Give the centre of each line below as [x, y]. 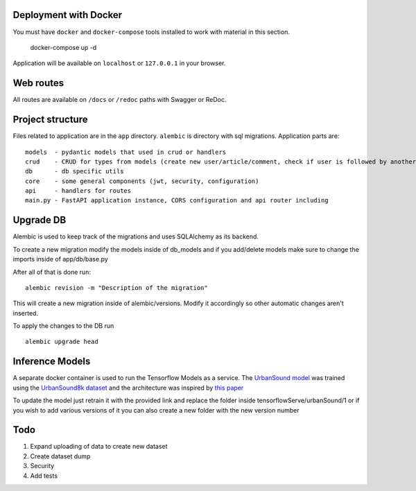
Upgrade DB [40, 220]
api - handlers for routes [78, 191]
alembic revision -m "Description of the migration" [116, 287]
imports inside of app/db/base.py [61, 259]
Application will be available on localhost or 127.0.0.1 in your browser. [119, 63]
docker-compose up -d [63, 47]
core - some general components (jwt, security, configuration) [142, 181]
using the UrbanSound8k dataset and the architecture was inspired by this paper [128, 388]
